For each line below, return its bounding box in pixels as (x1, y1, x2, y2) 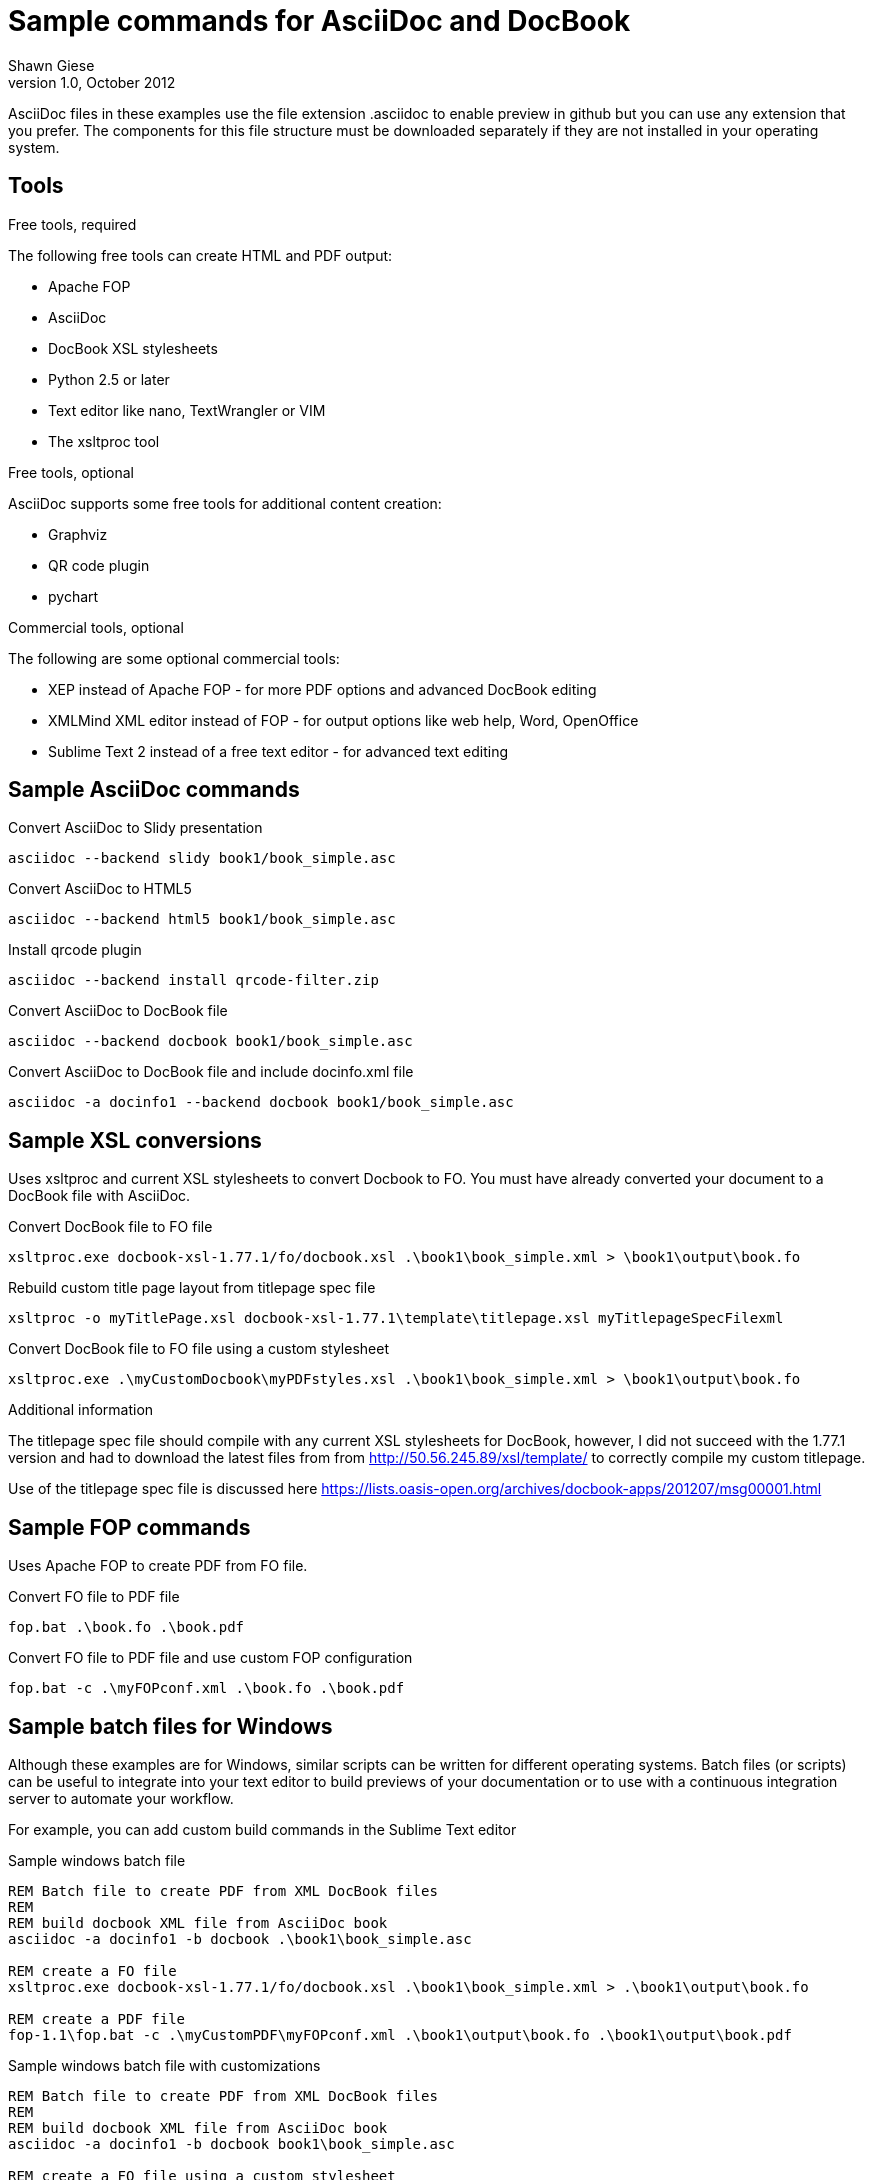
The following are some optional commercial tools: (8, 649, 340, 667)
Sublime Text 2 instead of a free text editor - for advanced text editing (48, 742, 509, 760)
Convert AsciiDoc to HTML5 (8, 880, 192, 898)
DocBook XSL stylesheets (48, 339, 218, 357)
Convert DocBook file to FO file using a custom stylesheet (8, 1340, 389, 1358)
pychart (48, 587, 99, 605)
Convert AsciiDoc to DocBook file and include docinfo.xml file (8, 1063, 414, 1081)
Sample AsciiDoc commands (8, 777, 300, 803)
